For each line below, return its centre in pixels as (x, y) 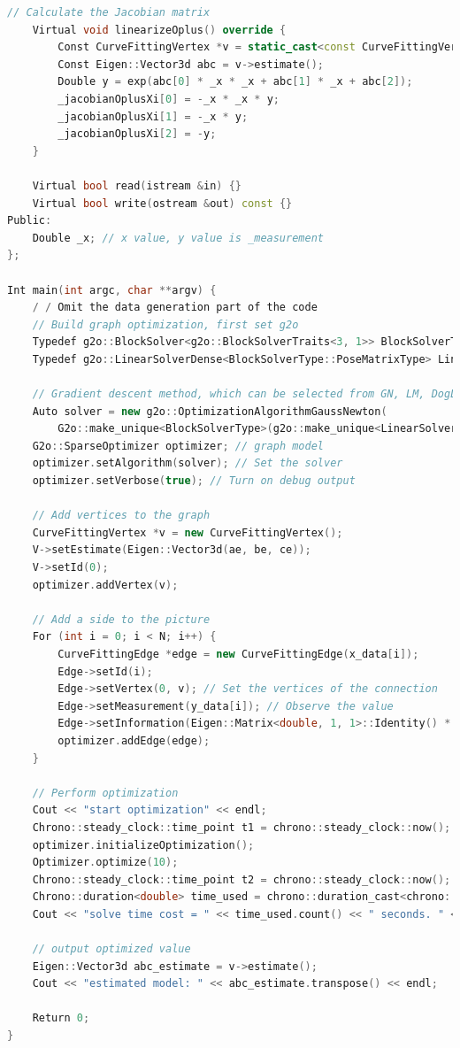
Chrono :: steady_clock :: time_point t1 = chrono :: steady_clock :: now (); (241, 827)
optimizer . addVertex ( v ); (105, 585)
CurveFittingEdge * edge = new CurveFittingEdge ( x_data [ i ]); (238, 654)
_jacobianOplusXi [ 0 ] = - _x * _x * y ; (169, 99)
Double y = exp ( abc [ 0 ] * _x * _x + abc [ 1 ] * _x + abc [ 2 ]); (235, 82)
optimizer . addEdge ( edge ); (134, 740)
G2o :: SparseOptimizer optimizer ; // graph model (178, 446)
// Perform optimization (105, 793)
